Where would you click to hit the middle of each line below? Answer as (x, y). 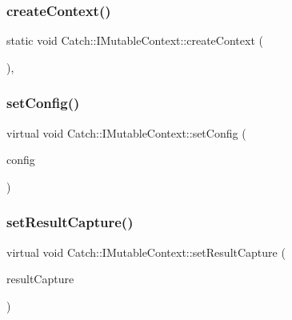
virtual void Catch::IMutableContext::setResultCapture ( (146, 252)
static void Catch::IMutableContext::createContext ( (135, 40)
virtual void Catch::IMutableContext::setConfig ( (126, 132)
